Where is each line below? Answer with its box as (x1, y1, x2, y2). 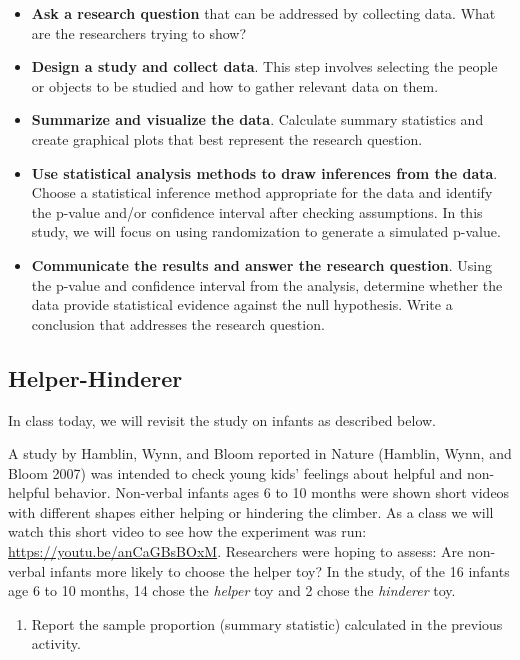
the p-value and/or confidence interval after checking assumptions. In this (31, 201, 483, 222)
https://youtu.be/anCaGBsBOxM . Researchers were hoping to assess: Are (8, 541, 464, 562)
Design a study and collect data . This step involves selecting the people (31, 56, 498, 77)
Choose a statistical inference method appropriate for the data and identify (31, 182, 493, 203)
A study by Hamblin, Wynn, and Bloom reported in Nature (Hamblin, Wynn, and (8, 443, 512, 464)
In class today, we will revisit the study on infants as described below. (8, 409, 436, 430)
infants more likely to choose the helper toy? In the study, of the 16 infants (50, 560, 510, 581)
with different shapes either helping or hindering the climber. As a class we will (8, 501, 494, 522)
